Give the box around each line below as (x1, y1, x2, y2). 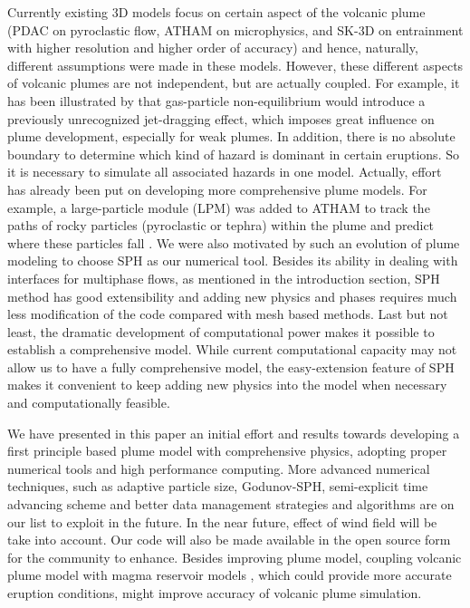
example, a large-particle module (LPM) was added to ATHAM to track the (7, 198, 430, 217)
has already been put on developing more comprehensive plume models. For (7, 179, 427, 198)
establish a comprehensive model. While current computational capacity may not (7, 340, 457, 359)
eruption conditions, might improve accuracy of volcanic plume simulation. (7, 584, 422, 602)
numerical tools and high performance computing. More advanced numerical (7, 458, 430, 478)
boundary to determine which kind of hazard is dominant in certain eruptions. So (7, 144, 459, 163)
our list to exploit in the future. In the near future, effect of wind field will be (7, 512, 437, 531)
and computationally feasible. (7, 393, 170, 412)
